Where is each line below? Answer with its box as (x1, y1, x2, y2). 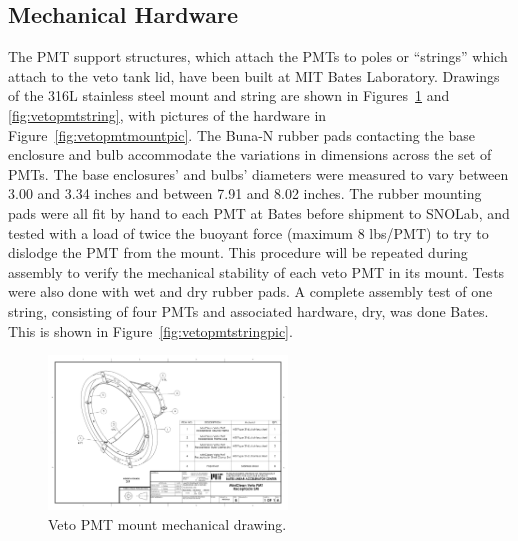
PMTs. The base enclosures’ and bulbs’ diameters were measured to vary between (8, 163, 509, 184)
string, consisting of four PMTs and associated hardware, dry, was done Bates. (8, 300, 489, 321)
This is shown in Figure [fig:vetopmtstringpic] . (8, 320, 293, 341)
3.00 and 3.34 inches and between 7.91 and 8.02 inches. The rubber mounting (8, 183, 482, 204)
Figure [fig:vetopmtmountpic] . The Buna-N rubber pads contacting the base (8, 124, 475, 145)
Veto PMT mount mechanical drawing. (48, 513, 287, 534)
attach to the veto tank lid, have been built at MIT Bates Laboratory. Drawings (8, 65, 500, 86)
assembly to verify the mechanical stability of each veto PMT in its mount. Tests (8, 261, 505, 282)
